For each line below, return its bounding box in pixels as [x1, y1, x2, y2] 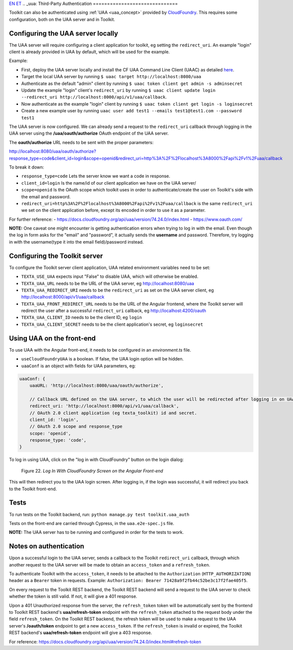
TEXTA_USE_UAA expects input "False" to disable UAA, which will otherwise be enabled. [21, 273, 199, 279]
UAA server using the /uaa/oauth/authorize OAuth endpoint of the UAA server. [9, 130, 169, 136]
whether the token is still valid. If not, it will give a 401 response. [9, 593, 138, 599]
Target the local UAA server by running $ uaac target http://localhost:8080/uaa [21, 74, 201, 80]
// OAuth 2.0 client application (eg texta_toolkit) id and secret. [29, 410, 197, 416]
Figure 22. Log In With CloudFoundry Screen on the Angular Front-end [21, 468, 164, 474]
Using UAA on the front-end [9, 334, 96, 342]
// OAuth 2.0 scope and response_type [29, 424, 123, 429]
